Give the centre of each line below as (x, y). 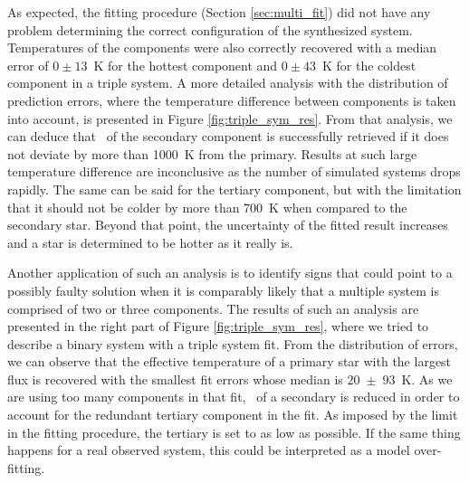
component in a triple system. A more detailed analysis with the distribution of (228, 83)
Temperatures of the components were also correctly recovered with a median (222, 47)
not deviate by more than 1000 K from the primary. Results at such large (212, 153)
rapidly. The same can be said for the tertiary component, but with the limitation (234, 189)
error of (28, 65)
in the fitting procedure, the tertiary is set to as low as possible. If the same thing (234, 432)
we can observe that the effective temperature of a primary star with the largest (230, 361)
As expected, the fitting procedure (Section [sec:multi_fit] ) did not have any (219, 12)
